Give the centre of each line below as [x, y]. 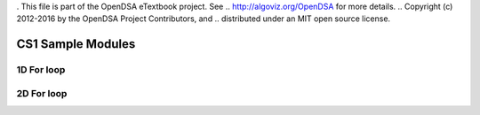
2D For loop [42, 93]
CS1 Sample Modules [76, 44]
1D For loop [41, 70]
